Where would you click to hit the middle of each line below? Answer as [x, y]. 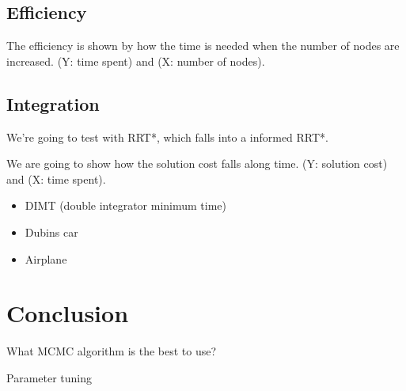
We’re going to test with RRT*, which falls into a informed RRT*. [168, 137]
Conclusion [68, 313]
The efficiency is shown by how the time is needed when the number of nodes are [203, 46]
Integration [53, 103]
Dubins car [51, 232]
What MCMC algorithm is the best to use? [112, 351]
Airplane [46, 258]
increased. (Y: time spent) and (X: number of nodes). [136, 61]
